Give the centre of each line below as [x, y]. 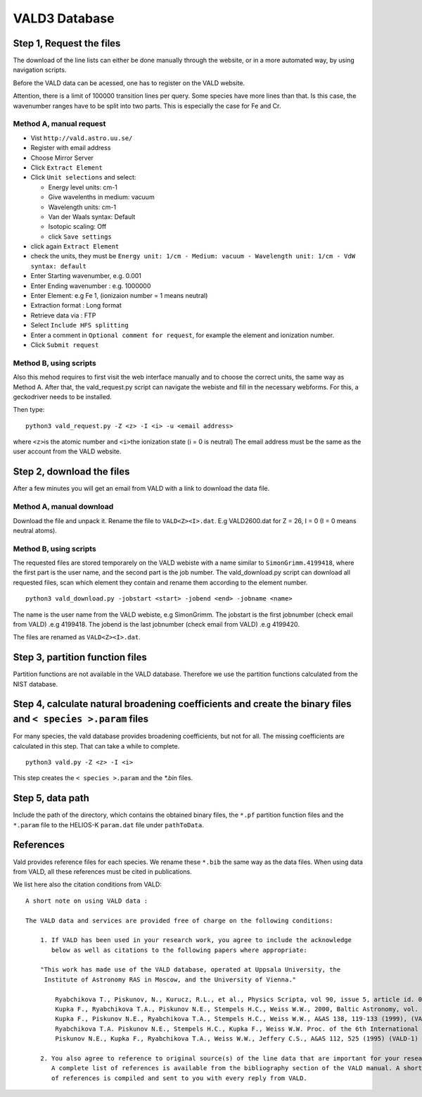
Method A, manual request [59, 124]
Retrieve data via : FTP [63, 315]
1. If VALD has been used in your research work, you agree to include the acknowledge [196, 940]
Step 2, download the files [71, 472]
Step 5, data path [51, 798]
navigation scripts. [40, 70]
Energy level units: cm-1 [83, 187]
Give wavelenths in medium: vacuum [101, 197]
